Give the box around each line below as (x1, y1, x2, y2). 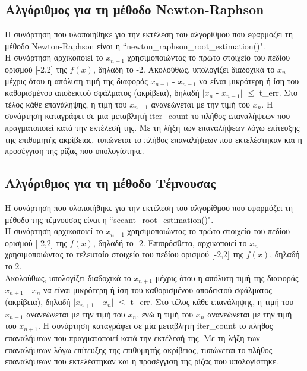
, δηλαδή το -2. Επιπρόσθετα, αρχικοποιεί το (93, 236, 247, 249)
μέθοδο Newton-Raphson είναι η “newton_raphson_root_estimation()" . (5, 39, 265, 52)
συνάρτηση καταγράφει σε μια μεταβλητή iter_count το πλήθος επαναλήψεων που (5, 109, 290, 122)
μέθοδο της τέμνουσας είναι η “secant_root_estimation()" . (5, 213, 214, 225)
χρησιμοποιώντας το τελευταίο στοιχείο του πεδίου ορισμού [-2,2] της (5, 248, 244, 260)
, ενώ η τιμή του (137, 307, 194, 320)
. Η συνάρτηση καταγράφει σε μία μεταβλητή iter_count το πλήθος (37, 319, 273, 332)
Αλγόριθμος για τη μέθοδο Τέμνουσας (5, 174, 216, 192)
